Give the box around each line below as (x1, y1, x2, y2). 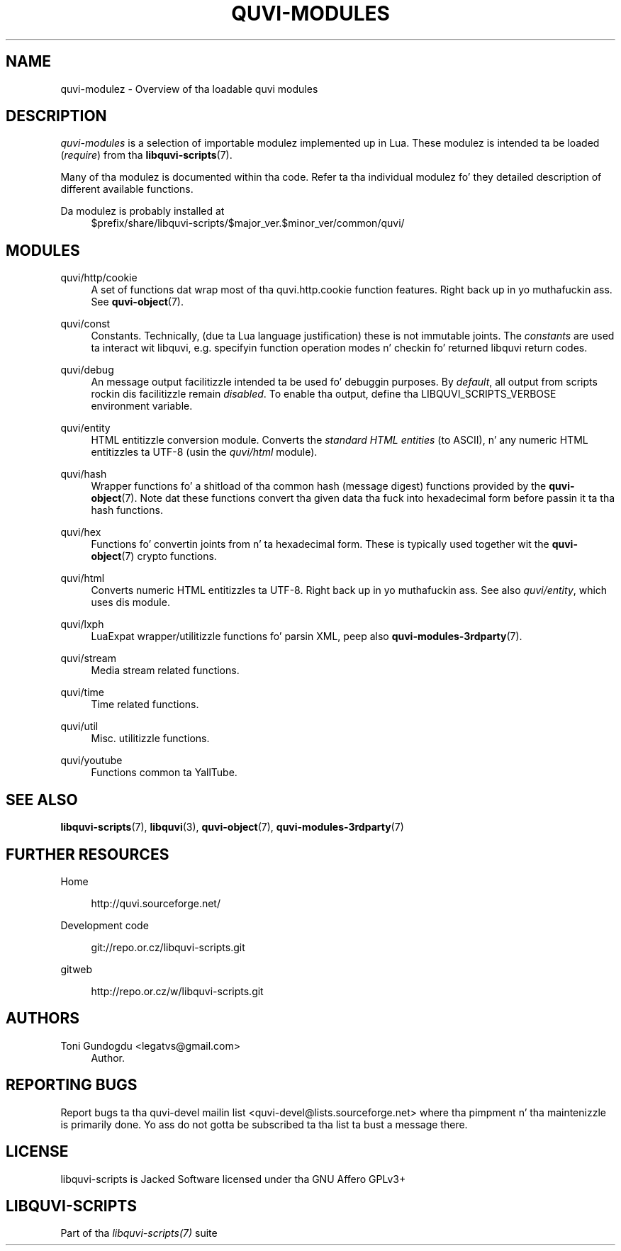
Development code (60, 919, 149, 931)
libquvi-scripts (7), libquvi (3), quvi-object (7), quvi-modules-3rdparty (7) (60, 821, 404, 834)
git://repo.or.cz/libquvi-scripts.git (91, 941, 245, 953)
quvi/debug (60, 364, 114, 376)
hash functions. (91, 504, 163, 517)
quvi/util (60, 720, 99, 733)
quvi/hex (60, 526, 101, 539)
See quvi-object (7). (91, 296, 184, 308)
